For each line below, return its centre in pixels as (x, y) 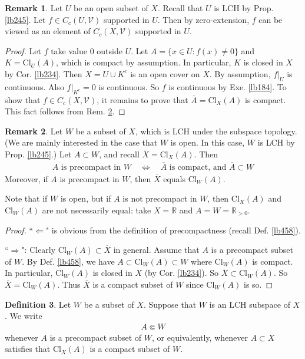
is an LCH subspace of (250, 304)
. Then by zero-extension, (203, 19)
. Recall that (180, 8)
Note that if (26, 198)
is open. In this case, (208, 142)
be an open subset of (111, 8)
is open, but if (86, 198)
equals (175, 178)
